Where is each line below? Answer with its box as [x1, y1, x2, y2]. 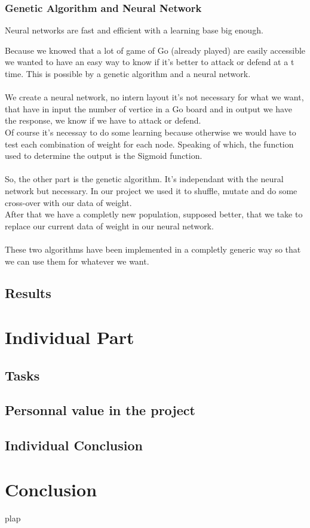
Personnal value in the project [5, 401, 195, 419]
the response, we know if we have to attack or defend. [5, 114, 201, 127]
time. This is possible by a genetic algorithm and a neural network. [5, 67, 251, 79]
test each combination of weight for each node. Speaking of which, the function [5, 137, 294, 150]
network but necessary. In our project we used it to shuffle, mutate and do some [5, 184, 297, 197]
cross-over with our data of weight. [5, 196, 132, 208]
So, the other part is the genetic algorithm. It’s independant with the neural [5, 173, 284, 185]
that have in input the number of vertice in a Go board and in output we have [5, 102, 292, 115]
